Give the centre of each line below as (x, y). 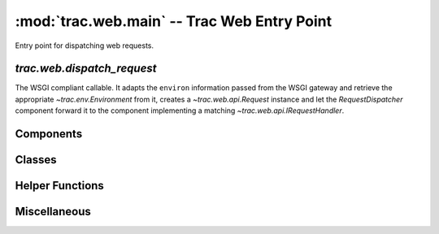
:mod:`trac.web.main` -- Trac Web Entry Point (174, 21)
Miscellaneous (53, 212)
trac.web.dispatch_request (86, 69)
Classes (36, 160)
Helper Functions (60, 186)
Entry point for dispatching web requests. (85, 45)
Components (49, 134)
